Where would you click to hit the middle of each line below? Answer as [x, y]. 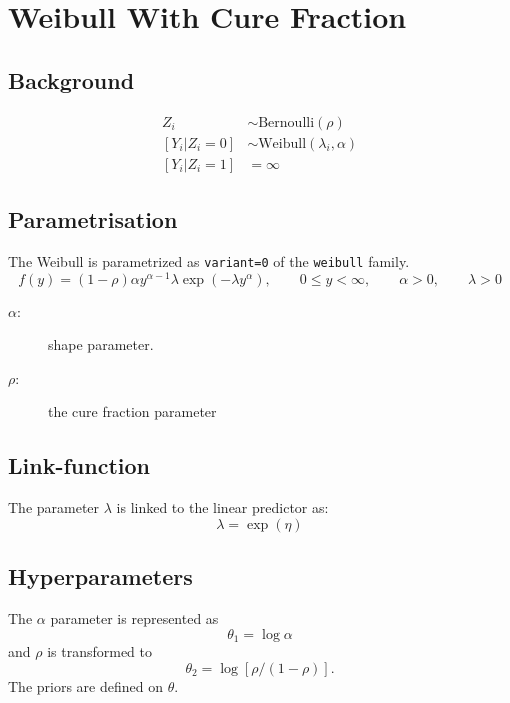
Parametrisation [93, 219]
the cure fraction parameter [132, 411]
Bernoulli [286, 122]
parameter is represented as [134, 617]
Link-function [79, 465]
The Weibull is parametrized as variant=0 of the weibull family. [209, 260]
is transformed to [99, 651]
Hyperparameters [100, 576]
